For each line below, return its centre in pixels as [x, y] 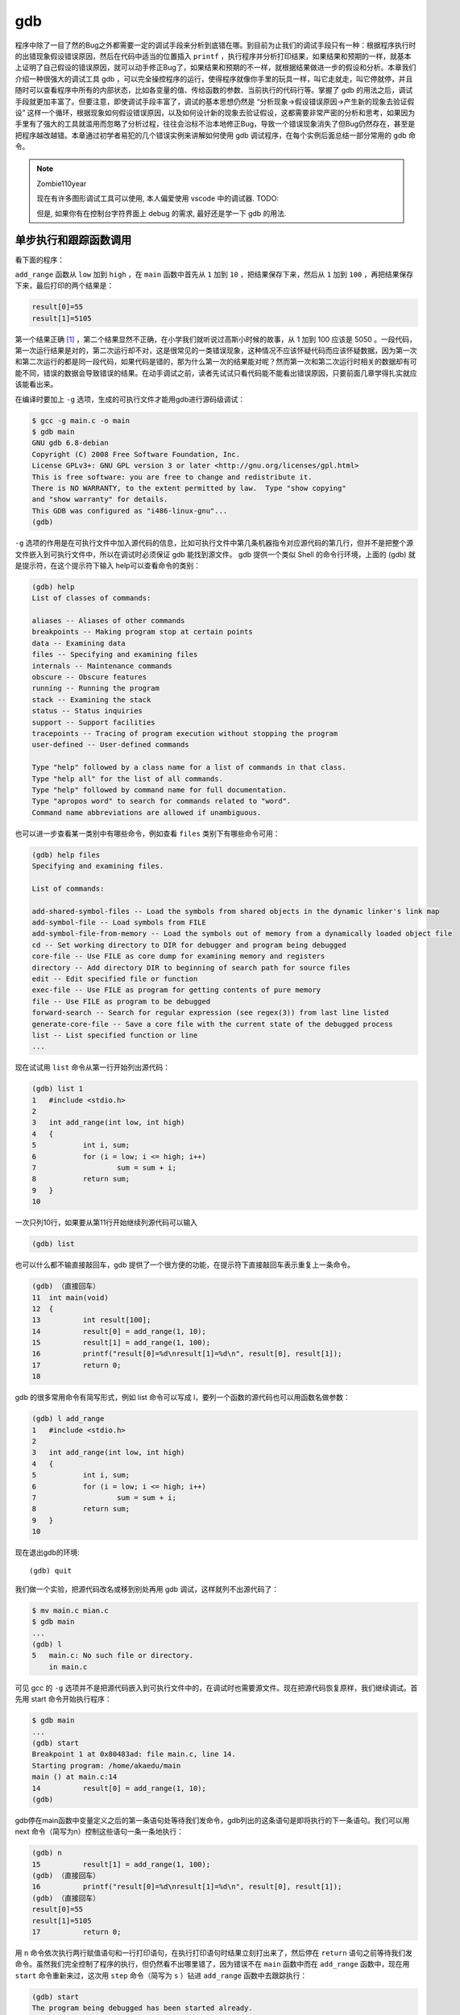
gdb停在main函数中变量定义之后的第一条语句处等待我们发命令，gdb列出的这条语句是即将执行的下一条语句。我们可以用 [212, 1820]
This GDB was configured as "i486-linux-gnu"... [130, 511]
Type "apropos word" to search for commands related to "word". [162, 801]
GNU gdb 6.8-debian [70, 443]
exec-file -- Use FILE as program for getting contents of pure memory [176, 990]
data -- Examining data [79, 643]
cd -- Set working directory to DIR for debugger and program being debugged [189, 945]
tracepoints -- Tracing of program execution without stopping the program [185, 733]
